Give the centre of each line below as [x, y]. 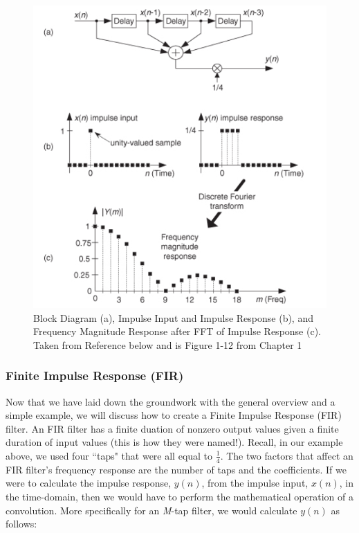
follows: [21, 524]
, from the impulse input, [255, 483]
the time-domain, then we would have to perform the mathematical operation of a [179, 496]
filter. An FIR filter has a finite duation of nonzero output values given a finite [172, 428]
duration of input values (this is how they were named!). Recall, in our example [174, 442]
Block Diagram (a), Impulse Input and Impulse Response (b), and [173, 317]
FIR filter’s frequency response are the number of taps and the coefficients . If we [176, 469]
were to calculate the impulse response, [89, 483]
